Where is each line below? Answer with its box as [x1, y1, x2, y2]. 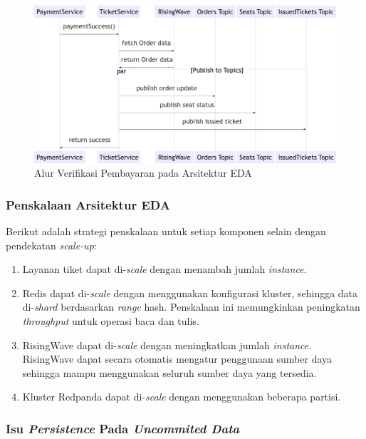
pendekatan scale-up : [6, 237, 97, 252]
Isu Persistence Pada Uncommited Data [6, 419, 240, 437]
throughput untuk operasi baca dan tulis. [22, 314, 199, 329]
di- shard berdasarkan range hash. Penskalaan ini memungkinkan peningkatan [22, 299, 360, 314]
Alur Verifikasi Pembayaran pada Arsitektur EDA [34, 165, 252, 180]
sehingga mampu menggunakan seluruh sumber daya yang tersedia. [22, 365, 317, 380]
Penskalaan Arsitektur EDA [6, 195, 170, 213]
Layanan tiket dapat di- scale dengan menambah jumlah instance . [22, 262, 307, 277]
